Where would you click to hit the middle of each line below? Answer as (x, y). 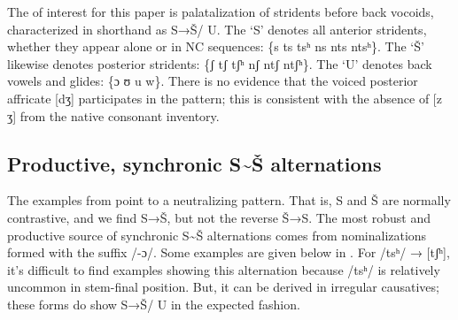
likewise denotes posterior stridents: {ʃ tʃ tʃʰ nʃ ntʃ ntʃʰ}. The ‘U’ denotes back (220, 63)
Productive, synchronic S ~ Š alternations (194, 163)
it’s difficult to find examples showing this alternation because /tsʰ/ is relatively (224, 269)
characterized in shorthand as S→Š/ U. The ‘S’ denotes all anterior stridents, (217, 29)
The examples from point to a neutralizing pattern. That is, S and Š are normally (229, 200)
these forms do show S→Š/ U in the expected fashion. (154, 304)
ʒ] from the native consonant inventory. (113, 115)
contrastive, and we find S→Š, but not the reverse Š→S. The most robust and (219, 217)
